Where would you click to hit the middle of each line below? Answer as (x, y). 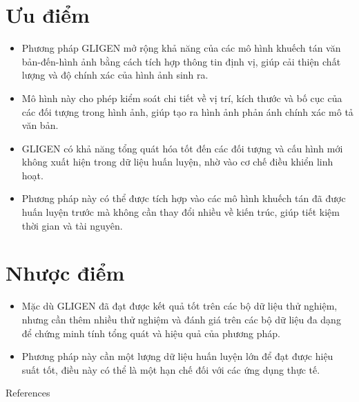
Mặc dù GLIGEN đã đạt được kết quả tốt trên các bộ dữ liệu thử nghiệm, (179, 306)
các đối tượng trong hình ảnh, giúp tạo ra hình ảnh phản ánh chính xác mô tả (187, 111)
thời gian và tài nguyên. (72, 225)
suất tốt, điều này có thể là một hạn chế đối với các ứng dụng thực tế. (171, 369)
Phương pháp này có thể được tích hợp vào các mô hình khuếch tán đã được (184, 198)
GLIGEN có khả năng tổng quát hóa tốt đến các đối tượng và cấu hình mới (182, 148)
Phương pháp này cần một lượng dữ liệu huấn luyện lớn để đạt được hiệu (177, 356)
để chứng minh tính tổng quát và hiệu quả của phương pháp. (151, 333)
